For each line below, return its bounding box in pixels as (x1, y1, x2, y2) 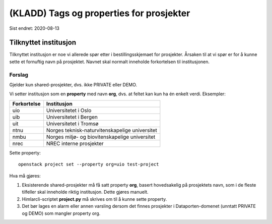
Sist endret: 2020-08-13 (9, 25, 60, 31)
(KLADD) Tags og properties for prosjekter (9, 8, 190, 19)
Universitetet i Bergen (46, 114, 98, 121)
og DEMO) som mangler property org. (22, 210, 101, 216)
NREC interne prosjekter (46, 140, 104, 147)
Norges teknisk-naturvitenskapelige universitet (46, 127, 157, 134)
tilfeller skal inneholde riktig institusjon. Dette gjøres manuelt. (22, 189, 149, 195)
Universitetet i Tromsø (46, 120, 99, 127)
